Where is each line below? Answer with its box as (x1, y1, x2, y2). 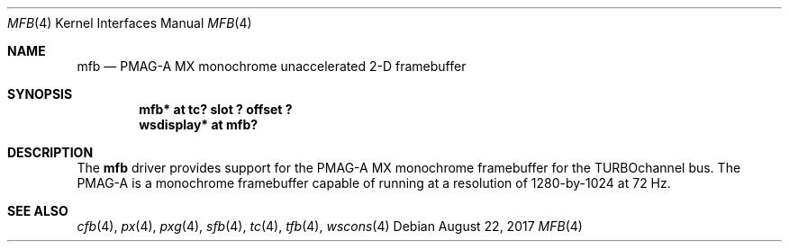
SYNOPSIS (7, 86, 73, 102)
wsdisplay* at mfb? (139, 117, 258, 132)
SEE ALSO (7, 203, 68, 218)
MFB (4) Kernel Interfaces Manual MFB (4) (7, 15, 252, 31)
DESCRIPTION (7, 145, 94, 160)
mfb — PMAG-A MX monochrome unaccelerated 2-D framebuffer (77, 58, 467, 74)
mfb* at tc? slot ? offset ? (139, 102, 293, 117)
